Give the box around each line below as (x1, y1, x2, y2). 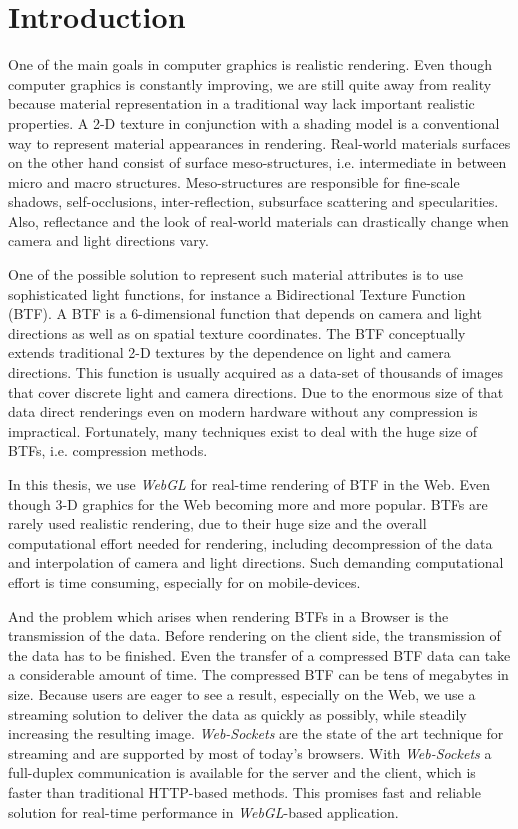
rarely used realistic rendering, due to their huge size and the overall (8, 513, 427, 534)
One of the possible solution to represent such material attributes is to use (8, 264, 463, 285)
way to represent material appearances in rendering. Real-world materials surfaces (8, 132, 511, 153)
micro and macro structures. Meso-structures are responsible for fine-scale (8, 171, 460, 192)
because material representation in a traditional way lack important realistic (8, 93, 475, 114)
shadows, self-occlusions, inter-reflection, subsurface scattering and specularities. (8, 191, 499, 212)
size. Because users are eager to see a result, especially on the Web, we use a (8, 683, 476, 704)
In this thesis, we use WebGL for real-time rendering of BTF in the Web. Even (8, 474, 490, 494)
